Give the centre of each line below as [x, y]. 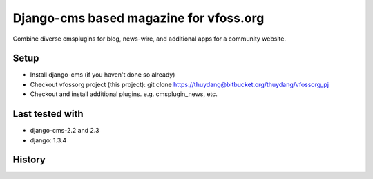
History [29, 160]
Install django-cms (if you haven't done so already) [103, 75]
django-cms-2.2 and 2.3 [65, 131]
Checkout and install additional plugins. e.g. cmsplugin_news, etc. [124, 94]
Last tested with [48, 114]
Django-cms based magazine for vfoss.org [138, 18]
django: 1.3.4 [48, 140]
